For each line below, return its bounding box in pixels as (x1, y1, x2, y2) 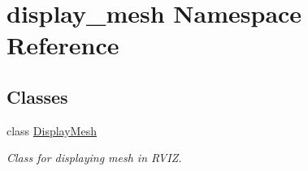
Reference (7, 28, 119, 62)
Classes (7, 83, 68, 109)
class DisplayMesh (7, 122, 97, 139)
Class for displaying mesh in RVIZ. (7, 149, 182, 166)
